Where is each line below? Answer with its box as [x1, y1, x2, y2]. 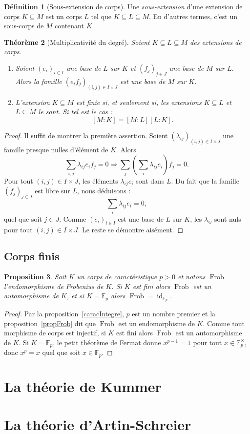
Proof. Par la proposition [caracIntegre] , [4, 309, 124, 319]
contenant [55, 21, 84, 31]
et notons [177, 271, 206, 282]
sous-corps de [4, 21, 44, 31]
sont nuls [214, 213, 241, 224]
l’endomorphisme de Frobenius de [4, 281, 104, 291]
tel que [91, 11, 112, 21]
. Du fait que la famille [171, 175, 239, 186]
